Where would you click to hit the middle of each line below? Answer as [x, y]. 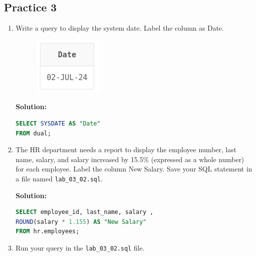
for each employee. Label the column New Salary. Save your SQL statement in [134, 169]
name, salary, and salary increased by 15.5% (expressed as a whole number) [130, 159]
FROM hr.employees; [47, 232]
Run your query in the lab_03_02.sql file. [80, 247]
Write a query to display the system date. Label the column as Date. [120, 28]
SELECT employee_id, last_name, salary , [84, 212]
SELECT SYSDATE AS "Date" [58, 123]
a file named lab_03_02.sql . [59, 178]
